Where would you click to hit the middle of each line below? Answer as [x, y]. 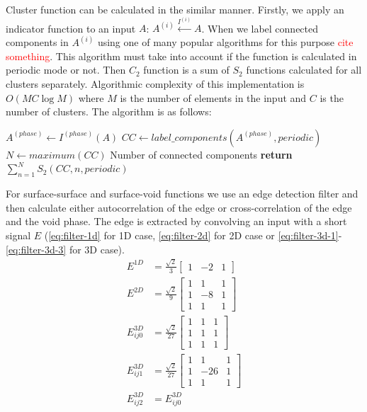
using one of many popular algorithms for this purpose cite [225, 42]
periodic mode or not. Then [66, 70]
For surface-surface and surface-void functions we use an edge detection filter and [182, 194]
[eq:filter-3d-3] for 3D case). [65, 249]
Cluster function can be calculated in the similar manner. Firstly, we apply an [175, 9]
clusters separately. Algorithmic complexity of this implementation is [155, 84]
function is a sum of [186, 70]
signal [18, 235]
